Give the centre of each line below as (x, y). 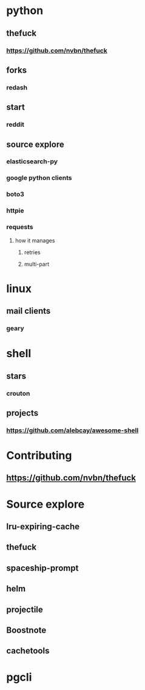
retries (32, 252)
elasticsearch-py (32, 162)
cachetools (28, 651)
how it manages (35, 240)
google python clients (39, 178)
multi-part (37, 264)
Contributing (39, 455)
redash (17, 87)
